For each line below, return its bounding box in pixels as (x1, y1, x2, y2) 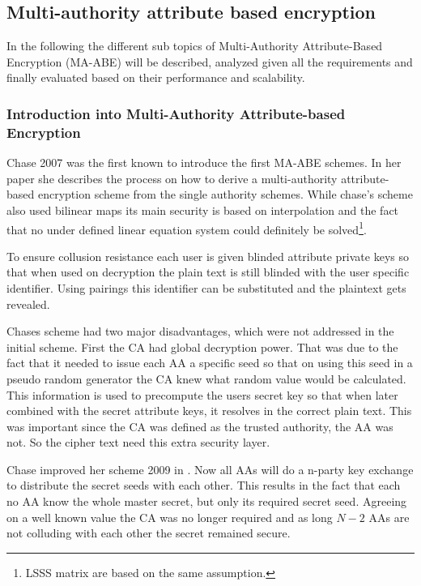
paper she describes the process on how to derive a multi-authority (6, 169, 338, 186)
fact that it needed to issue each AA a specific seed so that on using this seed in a (6, 354, 413, 371)
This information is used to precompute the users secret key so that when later (6, 386, 398, 403)
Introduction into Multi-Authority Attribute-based (6, 103, 346, 123)
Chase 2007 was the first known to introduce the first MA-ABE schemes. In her (6, 154, 402, 171)
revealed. (6, 295, 50, 312)
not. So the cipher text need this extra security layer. (6, 434, 270, 451)
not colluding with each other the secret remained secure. (6, 524, 291, 541)
